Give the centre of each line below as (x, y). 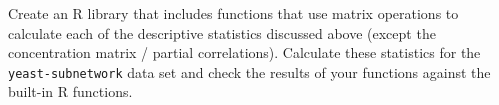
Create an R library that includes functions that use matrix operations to (233, 13)
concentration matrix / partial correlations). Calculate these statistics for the (244, 52)
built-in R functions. (70, 91)
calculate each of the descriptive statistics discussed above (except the (222, 32)
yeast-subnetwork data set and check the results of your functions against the (249, 71)
